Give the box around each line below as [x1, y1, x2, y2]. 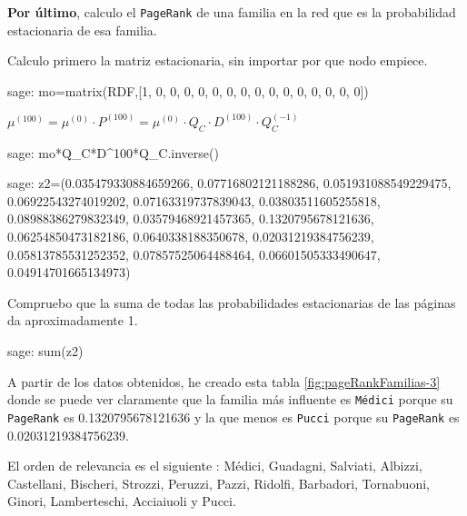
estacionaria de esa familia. [7, 20, 157, 39]
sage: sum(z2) [7, 342, 84, 361]
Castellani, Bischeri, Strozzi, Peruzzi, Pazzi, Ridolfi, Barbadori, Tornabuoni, [7, 473, 430, 492]
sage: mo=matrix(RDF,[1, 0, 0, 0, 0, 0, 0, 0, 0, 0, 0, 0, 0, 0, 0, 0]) [7, 81, 369, 100]
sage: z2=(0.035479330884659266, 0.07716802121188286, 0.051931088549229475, [7, 174, 452, 193]
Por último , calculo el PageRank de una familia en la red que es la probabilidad [7, 3, 456, 21]
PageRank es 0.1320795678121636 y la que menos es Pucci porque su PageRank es [7, 407, 460, 426]
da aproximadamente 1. [7, 311, 138, 330]
